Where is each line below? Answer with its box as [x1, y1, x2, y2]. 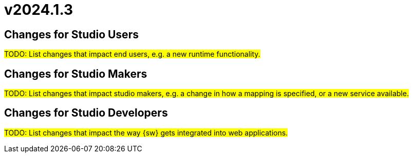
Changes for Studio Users [4, 28, 139, 41]
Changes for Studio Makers [4, 67, 147, 80]
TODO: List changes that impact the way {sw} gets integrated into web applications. [4, 128, 288, 137]
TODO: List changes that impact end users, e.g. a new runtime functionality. [4, 50, 260, 59]
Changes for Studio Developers [4, 106, 168, 120]
